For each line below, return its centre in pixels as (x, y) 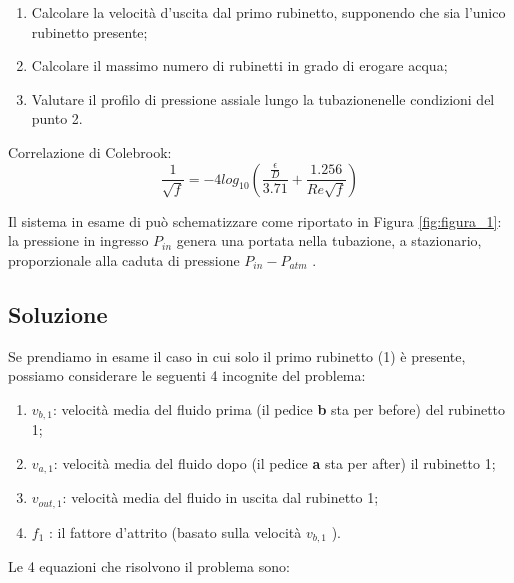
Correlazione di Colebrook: (90, 151)
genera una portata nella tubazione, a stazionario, (329, 240)
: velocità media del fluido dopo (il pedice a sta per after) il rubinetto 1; (274, 462)
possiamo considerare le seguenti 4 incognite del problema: (187, 375)
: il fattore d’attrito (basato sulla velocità (175, 531)
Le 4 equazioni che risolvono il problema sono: (149, 566)
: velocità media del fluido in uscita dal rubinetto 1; (220, 497)
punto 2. (57, 118)
